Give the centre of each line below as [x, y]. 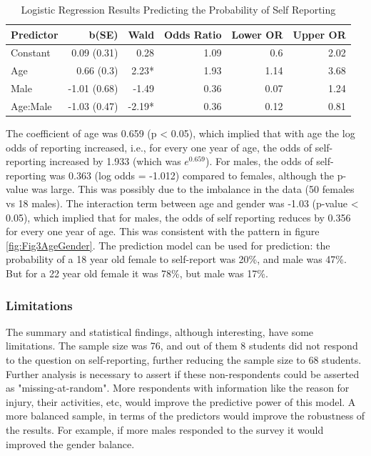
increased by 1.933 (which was [115, 161]
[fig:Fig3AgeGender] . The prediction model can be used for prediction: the [168, 245]
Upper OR [319, 34]
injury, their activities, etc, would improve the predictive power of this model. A [181, 401]
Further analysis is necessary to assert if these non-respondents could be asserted [183, 373]
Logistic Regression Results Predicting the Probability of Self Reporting [178, 9]
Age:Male [31, 105]
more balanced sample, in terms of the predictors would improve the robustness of [185, 416]
